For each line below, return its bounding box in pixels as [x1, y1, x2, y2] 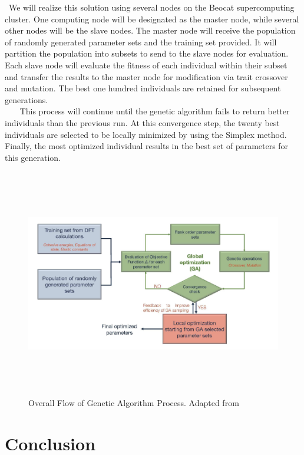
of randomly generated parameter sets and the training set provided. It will [5, 35, 277, 48]
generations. [5, 93, 48, 105]
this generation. [5, 151, 61, 163]
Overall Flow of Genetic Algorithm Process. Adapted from [28, 396, 239, 408]
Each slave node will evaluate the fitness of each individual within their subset [5, 58, 288, 71]
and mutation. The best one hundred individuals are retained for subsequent [5, 82, 281, 94]
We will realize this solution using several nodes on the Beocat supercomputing [8, 1, 295, 13]
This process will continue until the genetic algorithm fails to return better [19, 105, 290, 117]
